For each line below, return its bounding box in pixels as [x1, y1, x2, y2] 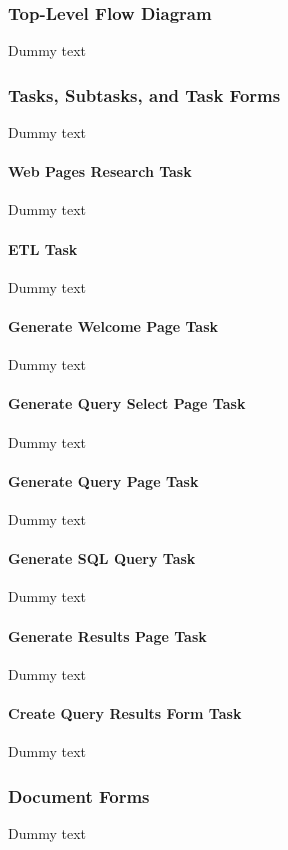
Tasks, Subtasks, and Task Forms [8, 82, 281, 107]
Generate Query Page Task [8, 470, 199, 491]
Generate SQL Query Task [8, 548, 196, 569]
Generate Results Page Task [8, 625, 207, 646]
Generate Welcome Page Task [8, 316, 219, 336]
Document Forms [8, 783, 150, 808]
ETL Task [8, 238, 78, 259]
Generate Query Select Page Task [8, 393, 246, 414]
